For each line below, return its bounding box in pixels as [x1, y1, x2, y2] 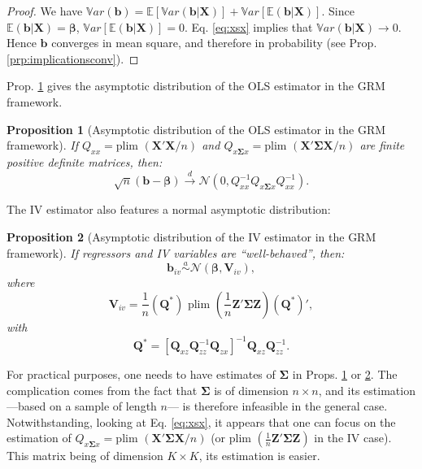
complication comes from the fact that [7, 381, 198, 398]
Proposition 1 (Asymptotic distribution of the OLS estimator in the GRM [7, 120, 386, 137]
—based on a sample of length [7, 397, 157, 415]
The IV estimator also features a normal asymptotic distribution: [7, 201, 331, 218]
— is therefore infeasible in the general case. [167, 397, 388, 415]
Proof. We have [7, 2, 83, 19]
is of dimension [214, 381, 289, 398]
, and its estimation [318, 381, 415, 398]
